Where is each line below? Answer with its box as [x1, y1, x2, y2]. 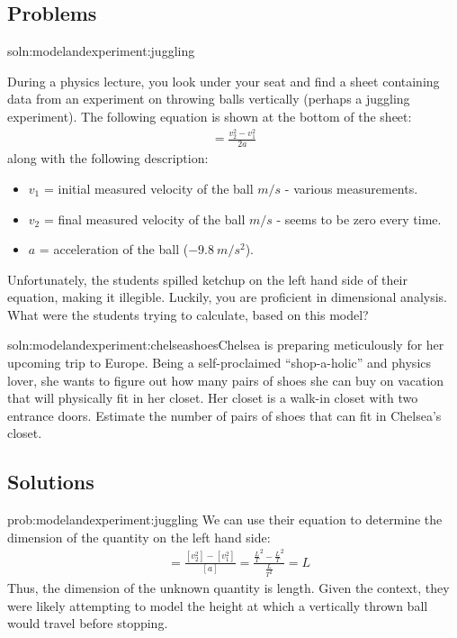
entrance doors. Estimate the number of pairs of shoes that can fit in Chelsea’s [7, 406, 442, 424]
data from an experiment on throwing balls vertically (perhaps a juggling [7, 89, 410, 108]
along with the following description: [7, 149, 209, 168]
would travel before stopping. [7, 614, 168, 633]
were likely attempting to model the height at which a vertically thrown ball [7, 596, 428, 615]
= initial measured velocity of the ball [43, 178, 254, 197]
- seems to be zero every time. [276, 209, 442, 228]
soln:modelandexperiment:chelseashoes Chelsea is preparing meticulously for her [7, 335, 444, 354]
